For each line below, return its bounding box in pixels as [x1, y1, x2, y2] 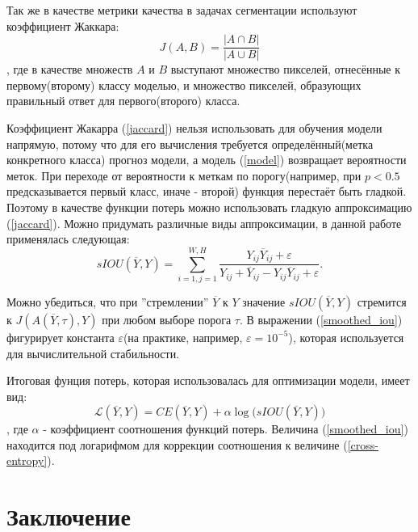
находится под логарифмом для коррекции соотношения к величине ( [6, 436, 348, 453]
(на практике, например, [123, 328, 243, 345]
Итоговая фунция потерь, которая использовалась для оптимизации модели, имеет [6, 372, 410, 389]
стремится [357, 293, 407, 310]
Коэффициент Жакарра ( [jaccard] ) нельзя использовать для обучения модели [6, 120, 382, 137]
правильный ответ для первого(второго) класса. [6, 92, 240, 109]
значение [242, 293, 286, 310]
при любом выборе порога [102, 310, 232, 327]
